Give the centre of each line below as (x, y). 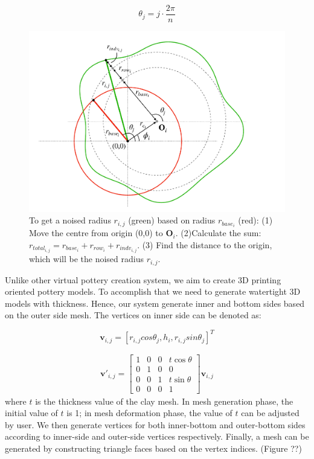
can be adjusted (270, 413)
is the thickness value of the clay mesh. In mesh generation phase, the (164, 401)
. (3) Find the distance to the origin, (205, 245)
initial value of (31, 413)
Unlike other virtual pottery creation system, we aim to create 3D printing (143, 279)
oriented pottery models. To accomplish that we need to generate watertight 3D (153, 291)
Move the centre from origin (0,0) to (96, 233)
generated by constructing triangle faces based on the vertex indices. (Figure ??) (153, 448)
